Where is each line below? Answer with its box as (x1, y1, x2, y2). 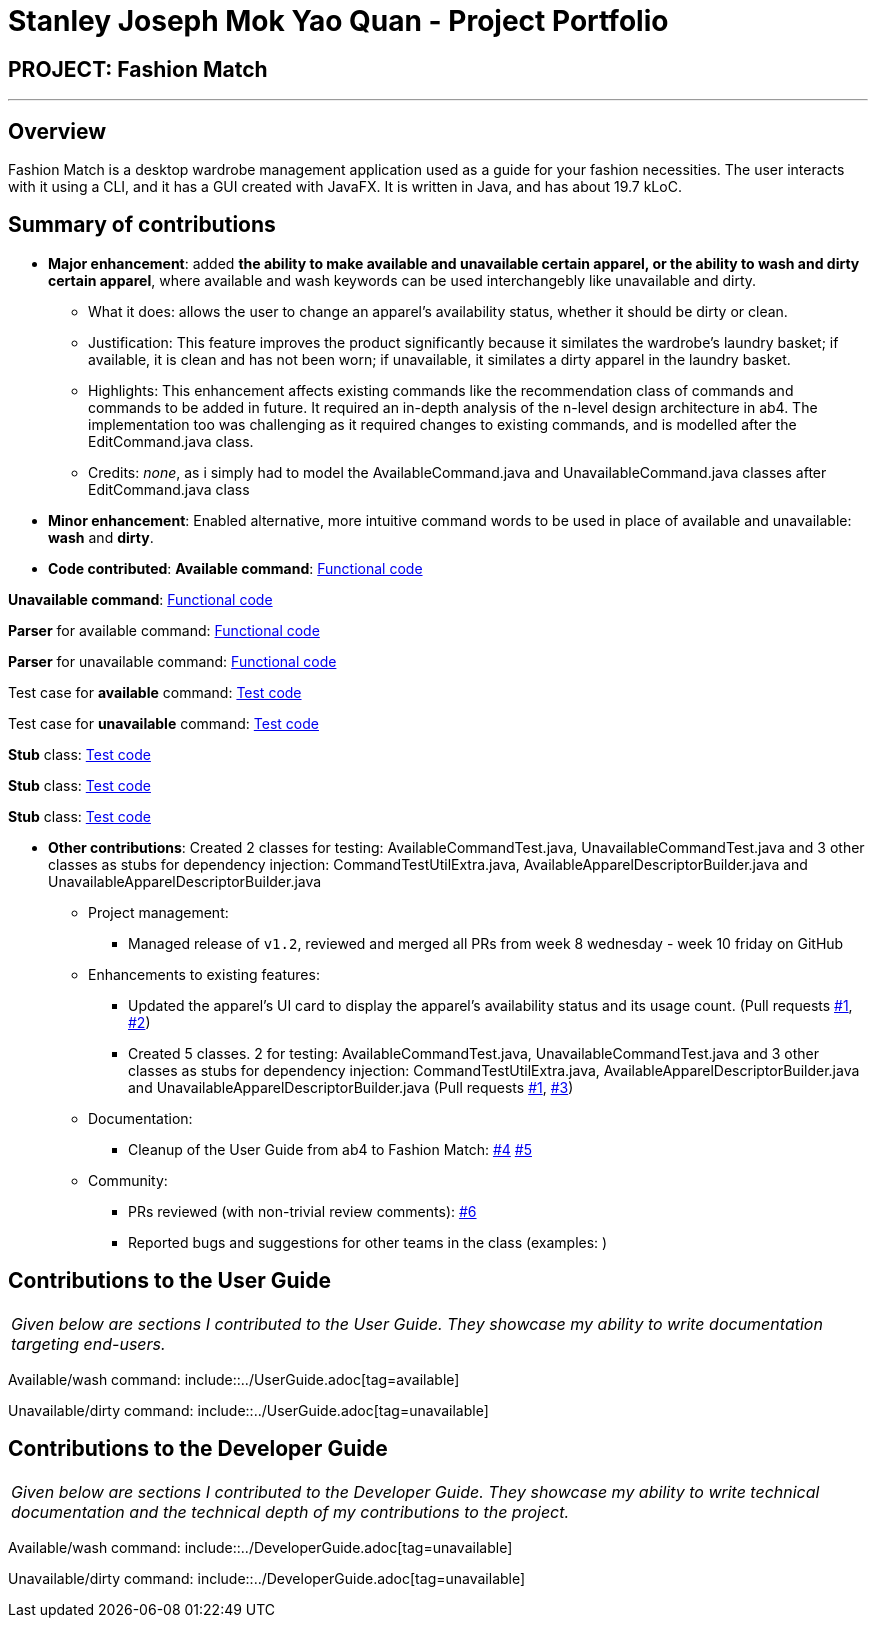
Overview (8, 118, 107, 144)
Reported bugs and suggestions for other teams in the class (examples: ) (128, 1233, 608, 1251)
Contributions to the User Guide (8, 1268, 331, 1294)
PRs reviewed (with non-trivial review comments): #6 (128, 1202, 477, 1220)
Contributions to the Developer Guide (8, 1436, 388, 1462)
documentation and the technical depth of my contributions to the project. (11, 1501, 570, 1522)
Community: (88, 1171, 168, 1189)
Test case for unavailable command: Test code (8, 714, 319, 732)
